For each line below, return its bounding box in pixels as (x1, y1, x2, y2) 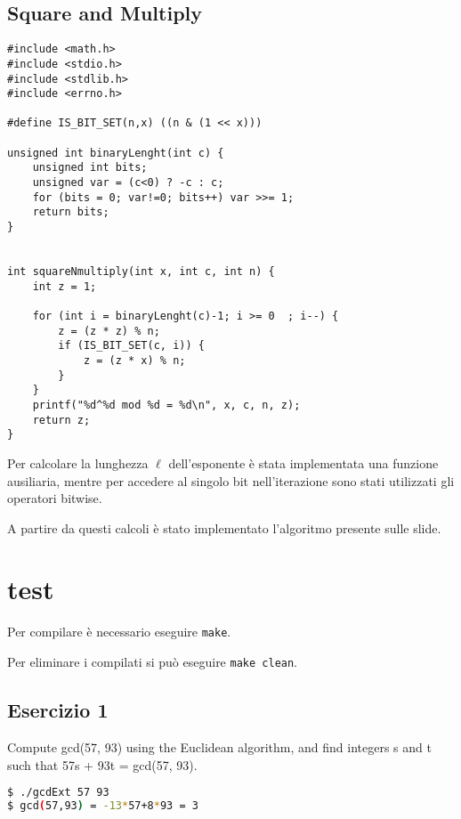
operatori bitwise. (7, 489, 102, 507)
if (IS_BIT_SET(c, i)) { (58, 339, 205, 353)
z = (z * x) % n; (83, 353, 186, 367)
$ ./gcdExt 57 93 (7, 786, 109, 799)
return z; (32, 413, 91, 426)
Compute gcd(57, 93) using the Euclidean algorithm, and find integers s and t (7, 737, 432, 756)
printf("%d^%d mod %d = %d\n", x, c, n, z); (32, 398, 301, 411)
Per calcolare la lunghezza (7, 453, 149, 472)
